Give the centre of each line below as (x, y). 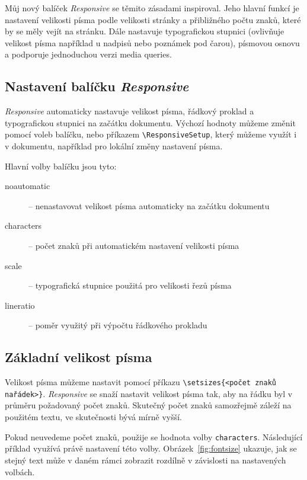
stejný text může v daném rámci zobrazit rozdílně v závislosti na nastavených (145, 460)
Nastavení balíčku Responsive (97, 86)
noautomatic (28, 186)
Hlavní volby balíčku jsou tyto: (61, 166)
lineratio (20, 305)
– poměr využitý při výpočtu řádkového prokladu (118, 325)
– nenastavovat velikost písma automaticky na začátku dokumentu (149, 205)
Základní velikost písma (79, 357)
